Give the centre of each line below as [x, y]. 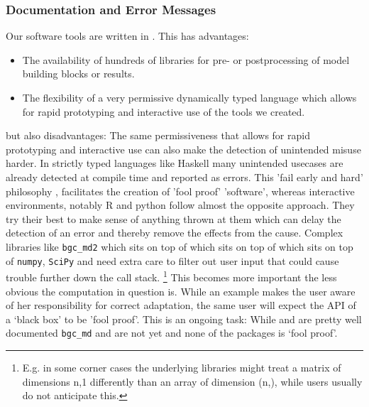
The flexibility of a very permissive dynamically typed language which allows [189, 97]
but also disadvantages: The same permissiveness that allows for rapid [158, 135]
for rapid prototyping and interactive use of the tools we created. [164, 111]
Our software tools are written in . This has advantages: [127, 36]
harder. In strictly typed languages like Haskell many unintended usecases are [175, 163]
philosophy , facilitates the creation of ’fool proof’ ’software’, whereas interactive [180, 191]
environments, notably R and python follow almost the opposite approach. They [180, 205]
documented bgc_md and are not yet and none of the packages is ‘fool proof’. [172, 333]
